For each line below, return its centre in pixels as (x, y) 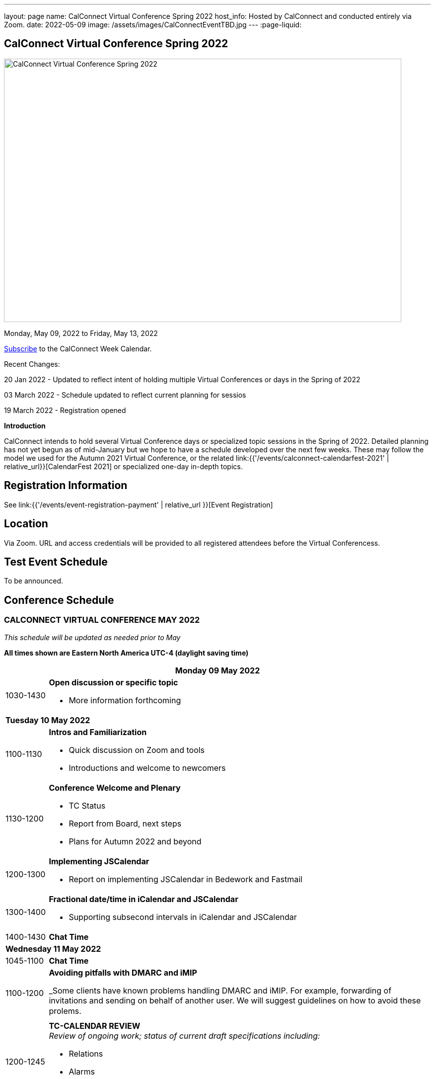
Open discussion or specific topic (113, 682)
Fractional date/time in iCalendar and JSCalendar (144, 899)
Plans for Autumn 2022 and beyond (135, 841)
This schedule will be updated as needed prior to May (92, 637)
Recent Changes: (32, 364)
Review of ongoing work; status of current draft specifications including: (184, 1036)
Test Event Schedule (56, 562)
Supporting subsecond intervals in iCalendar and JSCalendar (183, 917)
